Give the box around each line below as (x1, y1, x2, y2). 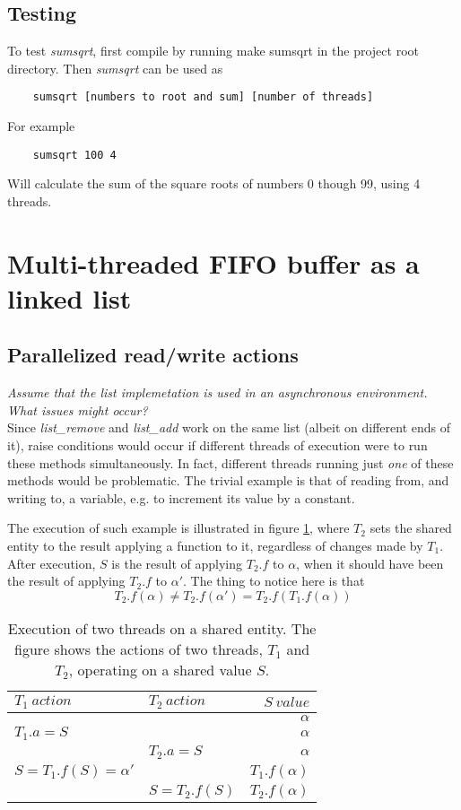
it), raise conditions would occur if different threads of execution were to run (7, 436, 428, 455)
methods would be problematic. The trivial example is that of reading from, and (7, 471, 449, 490)
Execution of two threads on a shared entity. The (7, 617, 317, 639)
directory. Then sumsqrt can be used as (7, 58, 223, 77)
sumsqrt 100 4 (32, 148, 117, 161)
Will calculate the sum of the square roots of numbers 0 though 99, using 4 (7, 174, 421, 193)
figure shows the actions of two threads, (14, 638, 263, 659)
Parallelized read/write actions (7, 341, 299, 369)
